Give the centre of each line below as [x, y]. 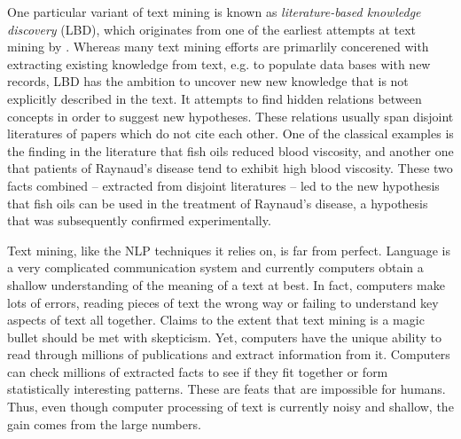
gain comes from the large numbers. [104, 423]
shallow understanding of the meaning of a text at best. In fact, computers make [226, 284]
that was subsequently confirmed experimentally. [139, 220]
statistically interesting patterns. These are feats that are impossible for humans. [227, 389]
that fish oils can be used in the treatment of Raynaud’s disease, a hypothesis [218, 203]
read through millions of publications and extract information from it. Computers [229, 354]
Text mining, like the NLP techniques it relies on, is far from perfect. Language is [229, 250]
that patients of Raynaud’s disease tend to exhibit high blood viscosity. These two [230, 168]
